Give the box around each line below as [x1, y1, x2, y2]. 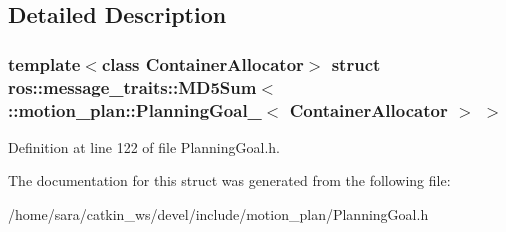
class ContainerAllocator [101, 51, 304, 76]
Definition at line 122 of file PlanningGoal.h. [8, 136, 280, 157]
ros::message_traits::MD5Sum [8, 74, 257, 99]
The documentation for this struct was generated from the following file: [8, 170, 451, 191]
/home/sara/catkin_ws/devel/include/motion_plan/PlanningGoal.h [8, 204, 429, 225]
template [8, 51, 81, 76]
